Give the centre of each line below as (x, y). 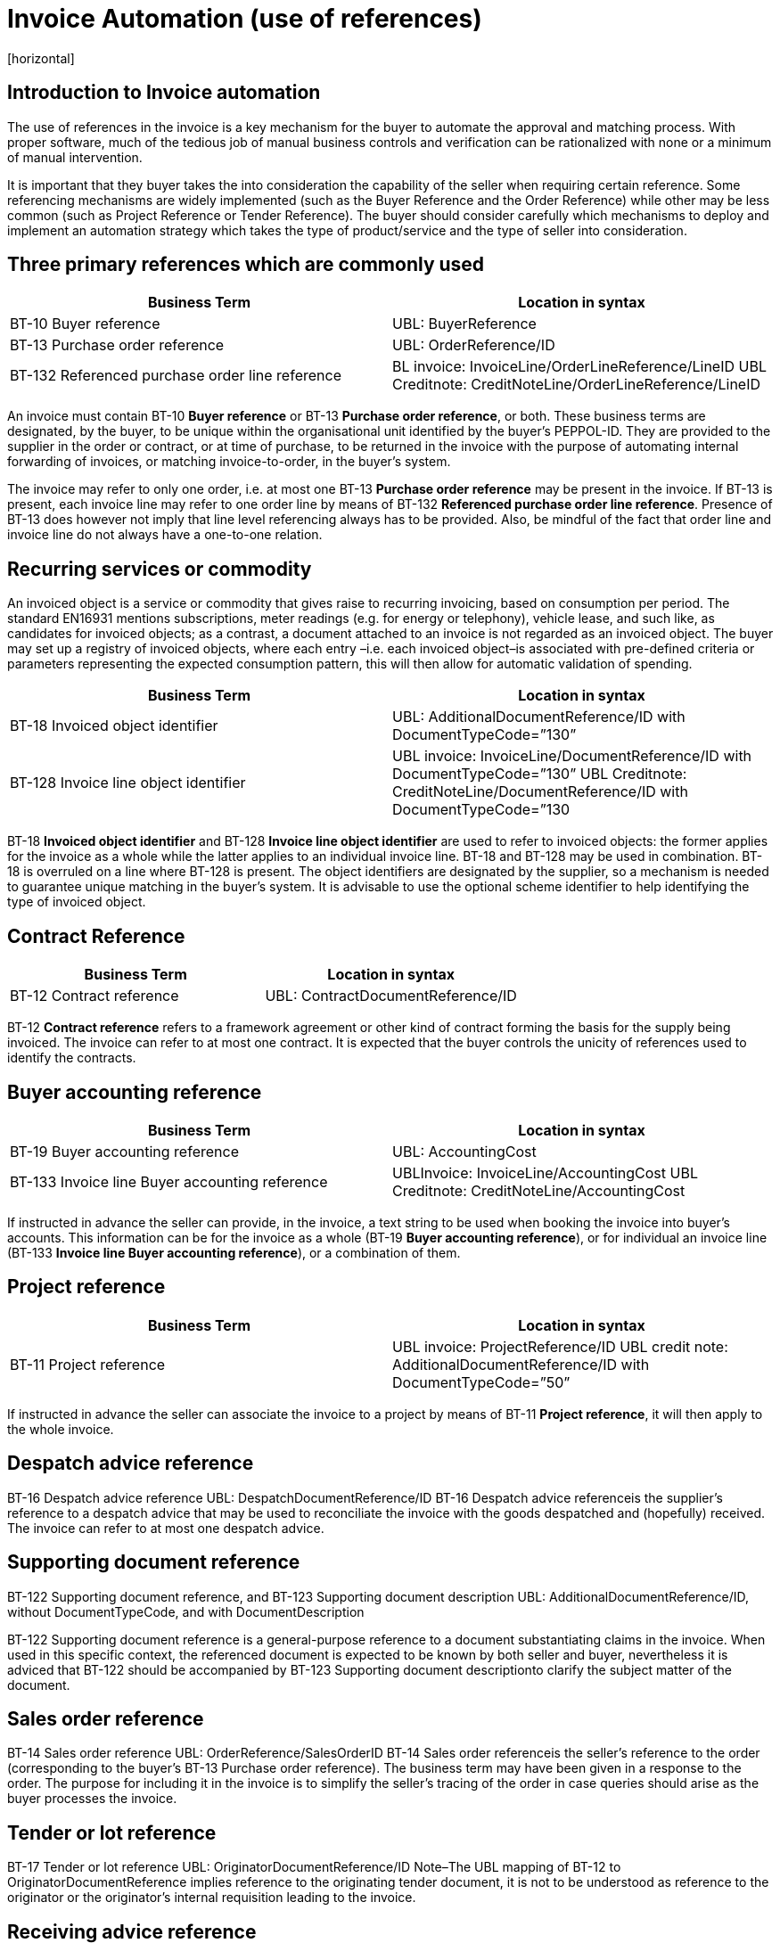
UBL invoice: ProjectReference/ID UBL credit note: (560, 1346)
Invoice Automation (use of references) (245, 19)
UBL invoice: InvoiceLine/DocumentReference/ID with (572, 756)
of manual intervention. (75, 157)
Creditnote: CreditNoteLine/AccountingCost (539, 1190)
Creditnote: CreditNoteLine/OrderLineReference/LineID (577, 385)
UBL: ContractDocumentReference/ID (391, 996)
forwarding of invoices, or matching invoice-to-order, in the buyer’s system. (229, 462)
